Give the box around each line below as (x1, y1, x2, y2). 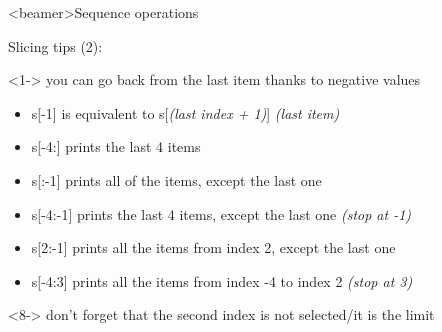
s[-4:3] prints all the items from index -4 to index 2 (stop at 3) (31, 270, 413, 291)
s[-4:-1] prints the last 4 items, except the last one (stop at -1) (31, 203, 412, 224)
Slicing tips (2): (8, 35, 103, 56)
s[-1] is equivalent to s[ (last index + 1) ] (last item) (31, 102, 340, 123)
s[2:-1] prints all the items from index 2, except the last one (31, 237, 396, 258)
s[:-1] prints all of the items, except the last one (31, 169, 322, 190)
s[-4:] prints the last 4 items (31, 136, 201, 157)
